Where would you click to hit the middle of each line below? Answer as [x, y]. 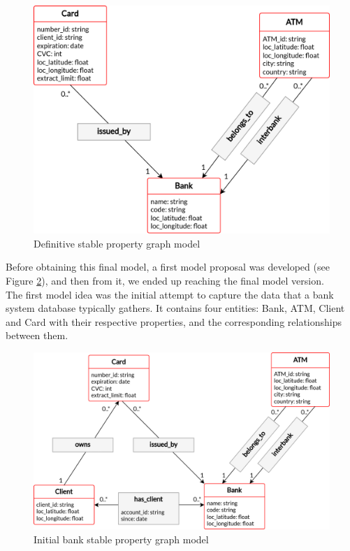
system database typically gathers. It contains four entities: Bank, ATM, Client [175, 308]
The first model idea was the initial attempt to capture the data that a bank [170, 294]
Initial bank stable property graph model [121, 539]
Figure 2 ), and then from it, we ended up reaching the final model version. [165, 281]
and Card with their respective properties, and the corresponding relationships [174, 321]
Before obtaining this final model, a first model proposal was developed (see [168, 267]
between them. [37, 335]
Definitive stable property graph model [117, 243]
